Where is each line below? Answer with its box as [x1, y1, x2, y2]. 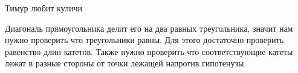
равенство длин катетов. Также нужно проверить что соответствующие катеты [5, 45, 293, 57]
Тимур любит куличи [5, 2, 83, 14]
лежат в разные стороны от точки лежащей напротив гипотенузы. [5, 57, 247, 69]
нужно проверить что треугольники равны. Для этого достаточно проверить [5, 34, 284, 46]
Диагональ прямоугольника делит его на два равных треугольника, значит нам [5, 22, 293, 34]
